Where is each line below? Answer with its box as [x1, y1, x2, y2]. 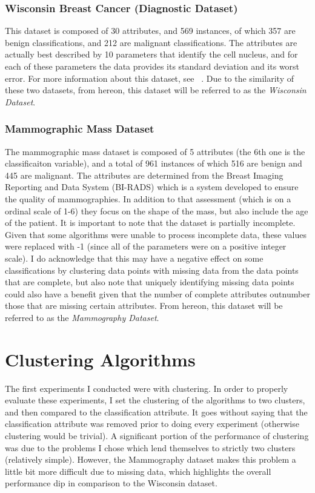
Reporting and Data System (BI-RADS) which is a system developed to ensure [5, 180, 299, 193]
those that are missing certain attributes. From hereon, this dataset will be [5, 299, 283, 312]
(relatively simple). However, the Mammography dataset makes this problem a [5, 453, 296, 466]
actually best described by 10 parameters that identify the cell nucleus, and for [5, 48, 298, 61]
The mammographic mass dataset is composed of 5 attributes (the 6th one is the [5, 145, 305, 157]
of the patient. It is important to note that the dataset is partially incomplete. [5, 216, 296, 229]
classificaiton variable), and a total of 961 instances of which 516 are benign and [5, 157, 302, 170]
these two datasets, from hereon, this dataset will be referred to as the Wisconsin [5, 84, 307, 96]
